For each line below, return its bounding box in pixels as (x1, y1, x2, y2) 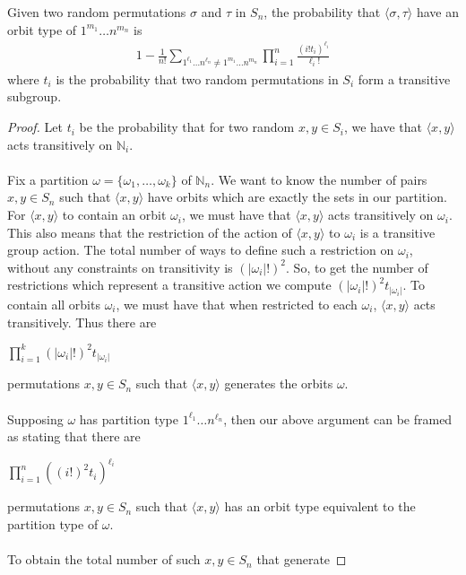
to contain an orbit (62, 205, 167, 224)
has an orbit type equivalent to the (224, 497, 416, 516)
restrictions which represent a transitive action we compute (7, 275, 332, 294)
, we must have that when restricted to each (116, 294, 358, 313)
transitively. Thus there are (7, 312, 157, 331)
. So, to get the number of (286, 257, 428, 276)
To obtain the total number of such (7, 550, 201, 569)
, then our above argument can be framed (223, 409, 453, 428)
